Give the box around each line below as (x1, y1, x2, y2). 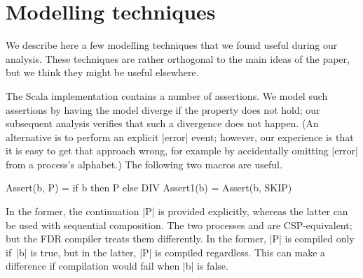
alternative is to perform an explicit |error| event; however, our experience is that (6, 129, 354, 144)
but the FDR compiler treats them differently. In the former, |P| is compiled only (6, 231, 355, 246)
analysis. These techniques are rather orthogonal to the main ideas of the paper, (6, 51, 350, 66)
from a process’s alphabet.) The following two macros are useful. (6, 156, 282, 171)
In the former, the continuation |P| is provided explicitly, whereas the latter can (6, 204, 348, 219)
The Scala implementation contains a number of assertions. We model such (6, 88, 328, 103)
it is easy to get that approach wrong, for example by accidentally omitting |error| (6, 143, 358, 158)
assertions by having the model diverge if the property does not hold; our (6, 102, 320, 117)
